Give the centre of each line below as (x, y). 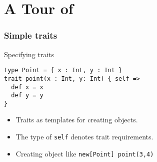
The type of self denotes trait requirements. (84, 137)
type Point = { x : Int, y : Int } (63, 70)
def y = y (27, 96)
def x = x (27, 87)
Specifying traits (29, 54)
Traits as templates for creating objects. (77, 120)
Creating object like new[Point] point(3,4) (85, 153)
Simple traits (31, 35)
